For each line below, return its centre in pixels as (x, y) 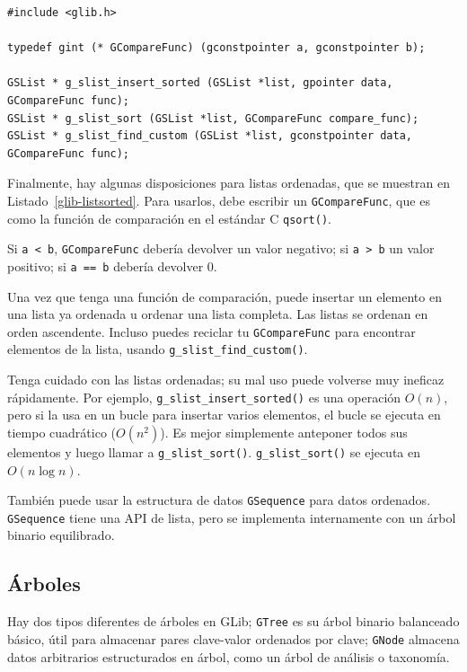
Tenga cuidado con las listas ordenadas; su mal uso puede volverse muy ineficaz (226, 380)
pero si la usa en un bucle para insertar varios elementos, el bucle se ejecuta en (224, 415)
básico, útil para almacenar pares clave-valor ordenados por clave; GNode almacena (233, 638)
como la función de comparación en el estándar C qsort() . (169, 218)
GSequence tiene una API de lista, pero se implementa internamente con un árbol (232, 517)
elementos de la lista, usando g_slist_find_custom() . (158, 349)
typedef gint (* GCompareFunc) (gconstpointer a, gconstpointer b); (216, 48)
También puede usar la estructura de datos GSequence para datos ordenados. (219, 500)
